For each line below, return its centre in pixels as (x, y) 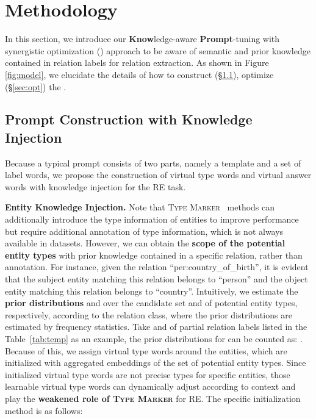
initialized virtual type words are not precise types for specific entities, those (148, 374)
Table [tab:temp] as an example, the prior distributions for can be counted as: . (154, 338)
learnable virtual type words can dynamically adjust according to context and (150, 386)
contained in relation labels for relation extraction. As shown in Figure (137, 63)
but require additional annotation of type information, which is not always (144, 231)
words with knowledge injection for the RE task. (95, 186)
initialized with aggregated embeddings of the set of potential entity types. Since (156, 363)
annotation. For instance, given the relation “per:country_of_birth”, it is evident (157, 267)
